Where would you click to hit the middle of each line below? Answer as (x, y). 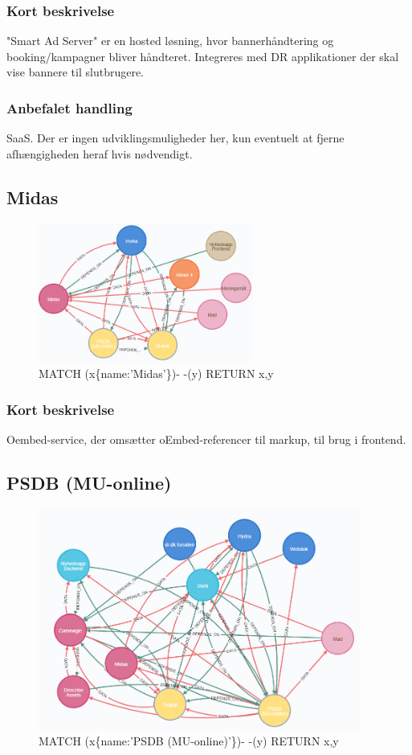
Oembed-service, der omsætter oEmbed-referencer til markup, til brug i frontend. (206, 439)
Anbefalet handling (69, 107)
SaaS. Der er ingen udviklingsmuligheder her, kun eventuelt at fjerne (175, 138)
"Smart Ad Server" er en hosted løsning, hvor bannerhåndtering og (170, 41)
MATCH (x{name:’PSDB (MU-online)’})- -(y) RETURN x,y (189, 741)
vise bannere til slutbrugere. (75, 72)
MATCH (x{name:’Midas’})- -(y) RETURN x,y (156, 373)
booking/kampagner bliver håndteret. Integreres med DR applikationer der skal (203, 56)
